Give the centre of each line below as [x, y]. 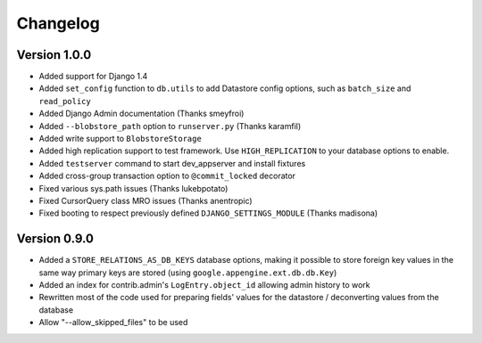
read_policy [65, 101]
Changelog [58, 23]
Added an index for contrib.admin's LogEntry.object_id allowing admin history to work [204, 285]
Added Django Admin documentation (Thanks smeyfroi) [141, 114]
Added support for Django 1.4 [93, 77]
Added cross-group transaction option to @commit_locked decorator [167, 176]
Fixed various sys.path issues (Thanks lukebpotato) [133, 188]
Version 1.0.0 [54, 55]
